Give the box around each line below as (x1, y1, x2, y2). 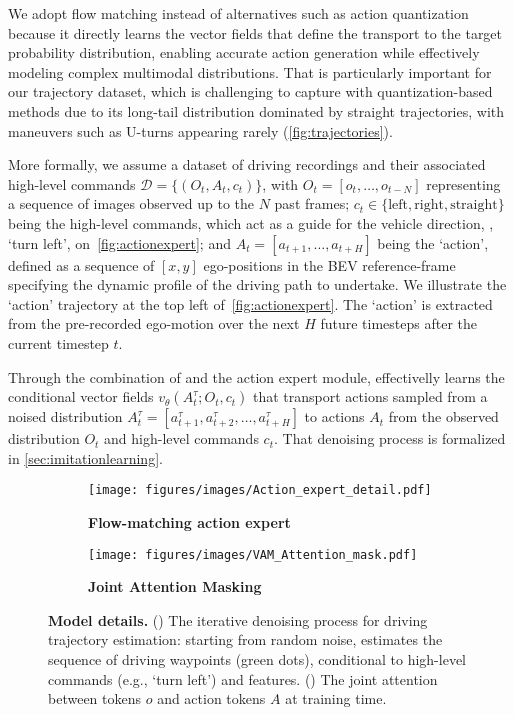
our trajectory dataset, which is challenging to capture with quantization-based (8, 81, 493, 102)
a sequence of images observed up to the (8, 193, 255, 214)
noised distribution (8, 406, 123, 427)
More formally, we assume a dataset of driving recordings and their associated (8, 154, 486, 175)
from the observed (388, 406, 499, 427)
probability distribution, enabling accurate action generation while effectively (8, 42, 480, 63)
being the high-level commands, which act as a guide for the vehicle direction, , (8, 212, 494, 233)
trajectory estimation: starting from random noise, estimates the (48, 629, 443, 650)
